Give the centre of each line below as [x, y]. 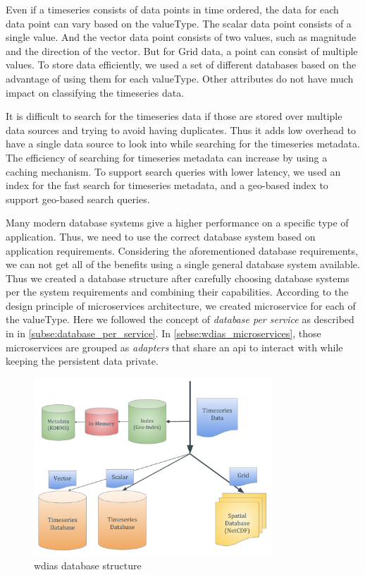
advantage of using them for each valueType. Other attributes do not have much [180, 78]
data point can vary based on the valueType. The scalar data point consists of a [179, 23]
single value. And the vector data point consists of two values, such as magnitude [181, 37]
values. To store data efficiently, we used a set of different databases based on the [181, 65]
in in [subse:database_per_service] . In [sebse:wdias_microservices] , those [163, 333]
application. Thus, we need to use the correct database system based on [161, 236]
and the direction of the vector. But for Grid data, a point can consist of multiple [182, 50]
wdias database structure [88, 565]
